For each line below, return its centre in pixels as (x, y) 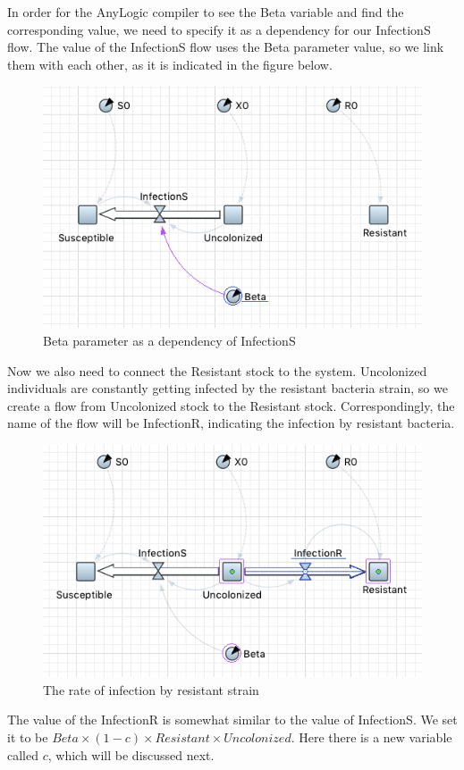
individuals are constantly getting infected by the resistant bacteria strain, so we (228, 388)
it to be (28, 737)
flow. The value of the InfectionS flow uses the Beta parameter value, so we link (226, 47)
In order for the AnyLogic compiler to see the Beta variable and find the (206, 12)
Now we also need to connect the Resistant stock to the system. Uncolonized (217, 370)
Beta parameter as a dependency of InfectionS (169, 340)
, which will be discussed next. (131, 754)
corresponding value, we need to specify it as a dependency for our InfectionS (219, 29)
